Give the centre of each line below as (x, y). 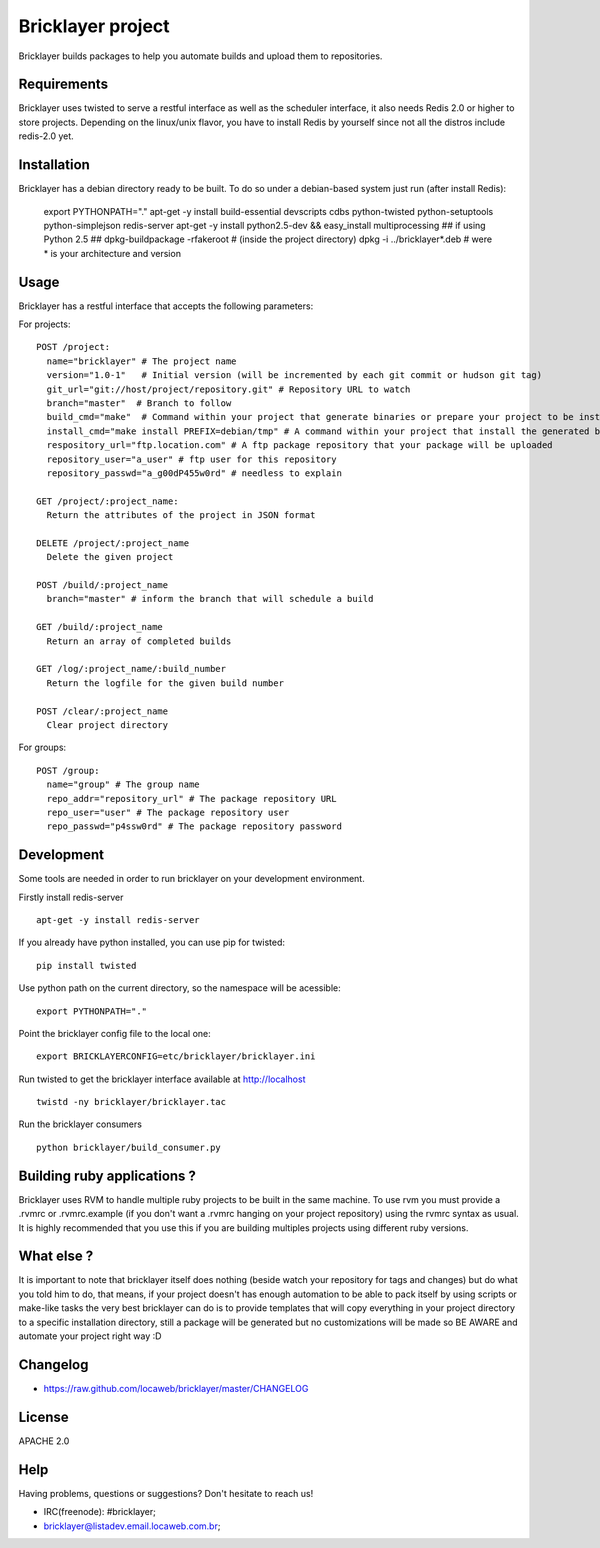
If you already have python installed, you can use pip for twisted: (151, 942)
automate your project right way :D (90, 1336)
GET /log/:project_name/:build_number (131, 669)
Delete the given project (110, 557)
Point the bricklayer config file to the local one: (114, 1033)
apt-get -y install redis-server (118, 919)
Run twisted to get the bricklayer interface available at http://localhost (162, 1079)
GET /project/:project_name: (107, 501)
